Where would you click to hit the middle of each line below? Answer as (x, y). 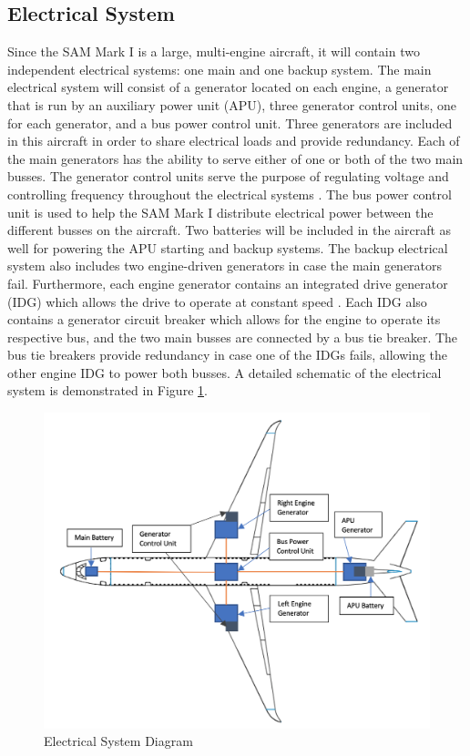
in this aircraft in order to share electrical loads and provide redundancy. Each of (234, 141)
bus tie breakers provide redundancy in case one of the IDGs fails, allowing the (228, 355)
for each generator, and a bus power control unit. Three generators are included (230, 123)
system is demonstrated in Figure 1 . (107, 390)
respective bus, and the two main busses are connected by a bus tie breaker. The (233, 337)
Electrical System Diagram (118, 741)
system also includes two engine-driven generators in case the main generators (225, 266)
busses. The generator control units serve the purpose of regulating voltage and (228, 176)
